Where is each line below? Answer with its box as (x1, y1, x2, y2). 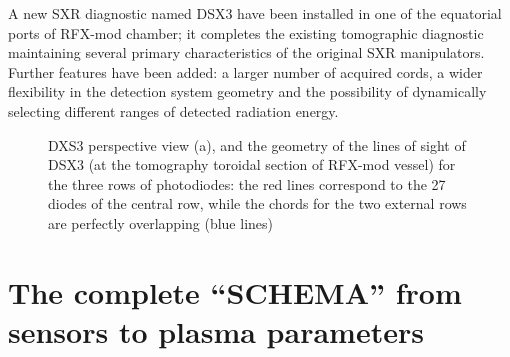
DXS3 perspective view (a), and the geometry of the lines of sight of (48, 134, 466, 155)
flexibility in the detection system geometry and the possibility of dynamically (8, 81, 487, 102)
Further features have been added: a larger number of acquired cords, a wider (8, 61, 483, 82)
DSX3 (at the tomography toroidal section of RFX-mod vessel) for (48, 154, 456, 175)
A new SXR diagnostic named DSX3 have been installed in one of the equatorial (8, 3, 502, 23)
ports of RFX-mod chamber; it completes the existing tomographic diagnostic (8, 22, 484, 43)
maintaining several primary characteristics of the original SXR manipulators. (8, 42, 485, 63)
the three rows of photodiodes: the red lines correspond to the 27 (48, 173, 446, 194)
